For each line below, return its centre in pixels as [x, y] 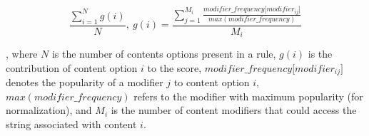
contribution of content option [72, 67]
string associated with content [71, 124]
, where [22, 54]
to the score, [175, 67]
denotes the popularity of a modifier [85, 82]
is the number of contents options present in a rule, [164, 54]
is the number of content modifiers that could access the [234, 110]
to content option [212, 82]
